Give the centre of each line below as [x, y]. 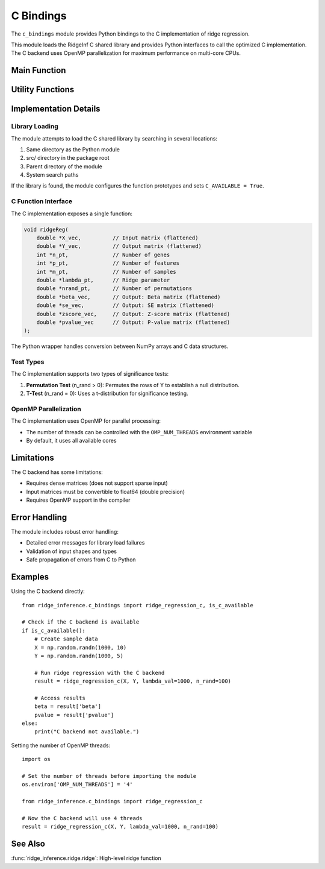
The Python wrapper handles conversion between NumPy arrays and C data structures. [120, 346]
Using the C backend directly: [48, 592]
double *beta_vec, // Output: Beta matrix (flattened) [128, 297]
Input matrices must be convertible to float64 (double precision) [106, 491]
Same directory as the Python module [73, 149]
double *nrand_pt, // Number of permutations [114, 289]
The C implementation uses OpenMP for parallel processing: [86, 421]
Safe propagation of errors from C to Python [81, 560]
